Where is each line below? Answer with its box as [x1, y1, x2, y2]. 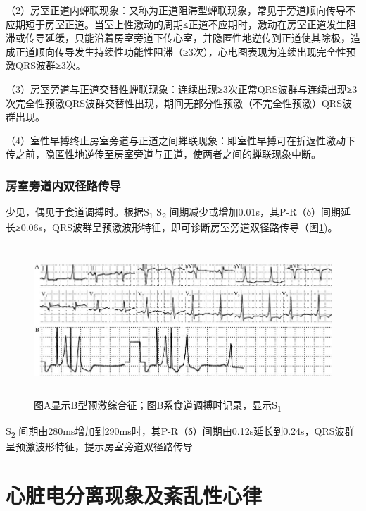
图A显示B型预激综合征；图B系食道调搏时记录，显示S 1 [34, 398, 282, 414]
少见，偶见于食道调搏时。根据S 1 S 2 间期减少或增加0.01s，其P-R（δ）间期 [6, 204, 341, 221]
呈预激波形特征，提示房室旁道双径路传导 [6, 438, 193, 453]
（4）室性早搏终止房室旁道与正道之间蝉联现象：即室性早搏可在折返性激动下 [6, 133, 355, 147]
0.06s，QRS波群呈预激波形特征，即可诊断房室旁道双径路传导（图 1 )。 [20, 220, 338, 235]
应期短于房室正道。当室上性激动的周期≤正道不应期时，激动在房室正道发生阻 [6, 16, 356, 31]
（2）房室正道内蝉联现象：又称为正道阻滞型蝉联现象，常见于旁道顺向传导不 [6, 3, 355, 17]
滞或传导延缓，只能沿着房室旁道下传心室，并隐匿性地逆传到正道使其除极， [6, 30, 351, 45]
